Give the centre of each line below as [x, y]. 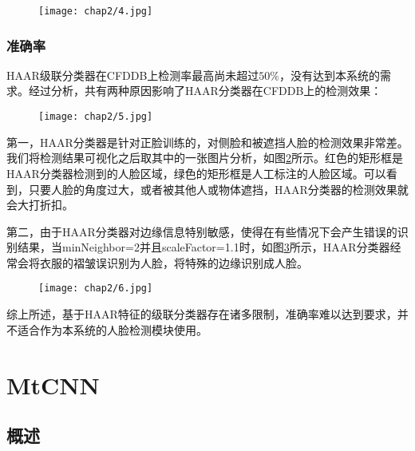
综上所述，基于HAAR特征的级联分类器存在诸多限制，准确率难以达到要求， [202, 314]
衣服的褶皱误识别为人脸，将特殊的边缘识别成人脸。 [174, 262]
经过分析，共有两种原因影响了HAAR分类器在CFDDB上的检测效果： [205, 91]
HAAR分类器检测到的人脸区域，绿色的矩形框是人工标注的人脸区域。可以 [196, 173]
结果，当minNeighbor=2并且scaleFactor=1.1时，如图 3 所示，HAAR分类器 [204, 247]
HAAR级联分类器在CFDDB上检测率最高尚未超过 [133, 75]
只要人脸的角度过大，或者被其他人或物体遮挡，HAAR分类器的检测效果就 [218, 189]
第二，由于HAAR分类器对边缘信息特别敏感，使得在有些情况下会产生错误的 [202, 231]
